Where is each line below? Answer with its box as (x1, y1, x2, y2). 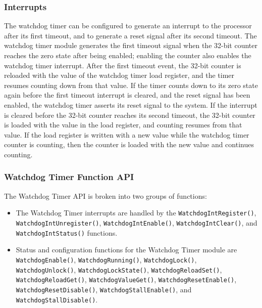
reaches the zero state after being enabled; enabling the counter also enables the (4, 50, 251, 60)
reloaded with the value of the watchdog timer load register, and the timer (4, 70, 235, 80)
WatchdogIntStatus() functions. (16, 227, 118, 238)
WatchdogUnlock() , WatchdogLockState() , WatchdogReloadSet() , (16, 264, 222, 275)
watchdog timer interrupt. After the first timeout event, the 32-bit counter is (4, 60, 241, 70)
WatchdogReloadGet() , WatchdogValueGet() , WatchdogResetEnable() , (16, 274, 237, 285)
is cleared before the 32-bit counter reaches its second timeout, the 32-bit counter (4, 109, 255, 120)
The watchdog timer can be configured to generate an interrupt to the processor (4, 20, 252, 31)
